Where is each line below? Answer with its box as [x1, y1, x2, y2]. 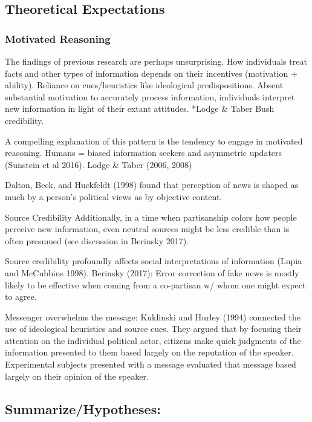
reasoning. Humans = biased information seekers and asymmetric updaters [5, 146, 282, 159]
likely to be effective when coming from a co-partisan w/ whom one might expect [5, 278, 306, 291]
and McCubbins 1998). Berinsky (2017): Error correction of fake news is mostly [5, 266, 299, 279]
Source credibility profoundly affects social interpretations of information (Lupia [5, 255, 302, 267]
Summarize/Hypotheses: [5, 399, 161, 418]
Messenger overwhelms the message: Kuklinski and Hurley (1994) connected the [5, 310, 301, 323]
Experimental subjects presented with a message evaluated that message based [5, 358, 296, 371]
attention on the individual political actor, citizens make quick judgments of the [5, 334, 301, 346]
